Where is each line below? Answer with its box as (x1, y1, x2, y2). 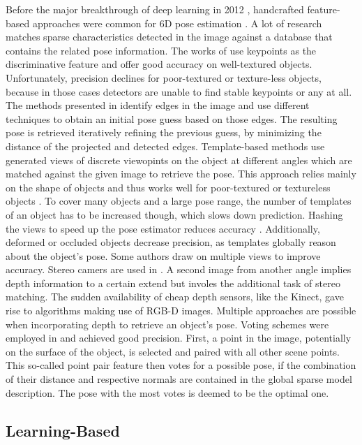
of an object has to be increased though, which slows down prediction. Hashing (6, 207, 343, 221)
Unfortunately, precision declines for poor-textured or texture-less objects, (6, 70, 322, 85)
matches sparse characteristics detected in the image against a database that (6, 29, 333, 44)
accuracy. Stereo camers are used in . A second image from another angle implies (6, 262, 352, 277)
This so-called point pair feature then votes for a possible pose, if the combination (6, 358, 356, 372)
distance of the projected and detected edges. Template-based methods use (6, 138, 325, 153)
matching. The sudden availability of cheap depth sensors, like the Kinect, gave (6, 289, 344, 304)
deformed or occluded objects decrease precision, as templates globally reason (6, 235, 336, 249)
